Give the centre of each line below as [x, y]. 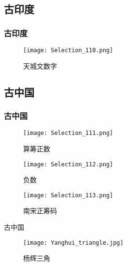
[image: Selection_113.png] [68, 195]
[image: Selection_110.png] [68, 50]
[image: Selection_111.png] [68, 133]
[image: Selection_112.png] [68, 164]
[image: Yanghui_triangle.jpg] [73, 243]
